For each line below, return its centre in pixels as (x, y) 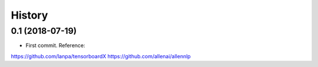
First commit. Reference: (55, 45)
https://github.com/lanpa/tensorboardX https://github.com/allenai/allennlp (101, 56)
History (29, 15)
